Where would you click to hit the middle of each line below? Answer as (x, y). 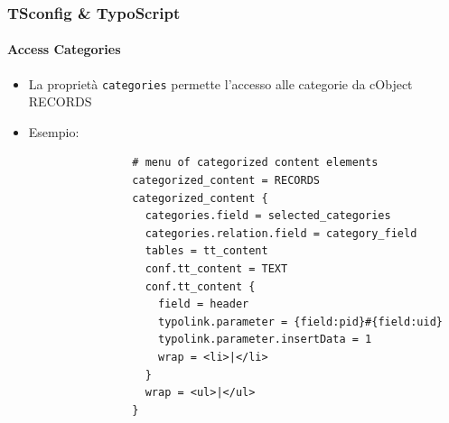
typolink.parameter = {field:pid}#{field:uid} (300, 322)
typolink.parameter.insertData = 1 (265, 340)
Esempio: (54, 131)
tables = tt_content (206, 251)
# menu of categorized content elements (255, 163)
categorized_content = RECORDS (226, 181)
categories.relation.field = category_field (281, 233)
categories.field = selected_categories (268, 216)
